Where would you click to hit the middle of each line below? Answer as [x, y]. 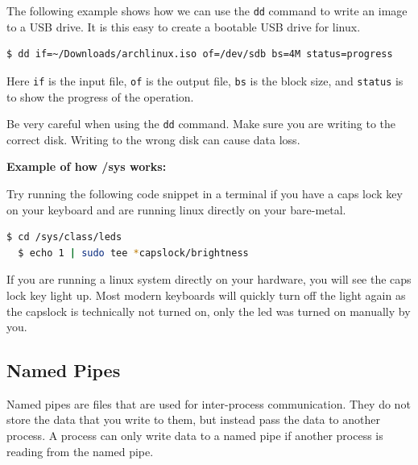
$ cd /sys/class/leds [64, 237]
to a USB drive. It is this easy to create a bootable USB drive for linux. [184, 26]
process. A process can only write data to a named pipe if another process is [195, 436]
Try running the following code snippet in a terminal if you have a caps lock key [205, 193]
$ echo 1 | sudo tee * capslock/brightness [133, 253]
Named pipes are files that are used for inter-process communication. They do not [209, 403]
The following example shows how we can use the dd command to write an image [207, 10]
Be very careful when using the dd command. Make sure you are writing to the [201, 124]
